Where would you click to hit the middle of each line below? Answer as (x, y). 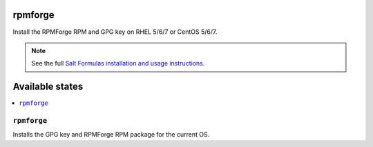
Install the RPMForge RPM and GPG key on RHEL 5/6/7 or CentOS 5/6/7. (115, 32)
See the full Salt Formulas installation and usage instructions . (118, 63)
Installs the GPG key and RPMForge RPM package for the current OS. (111, 135)
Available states (48, 87)
